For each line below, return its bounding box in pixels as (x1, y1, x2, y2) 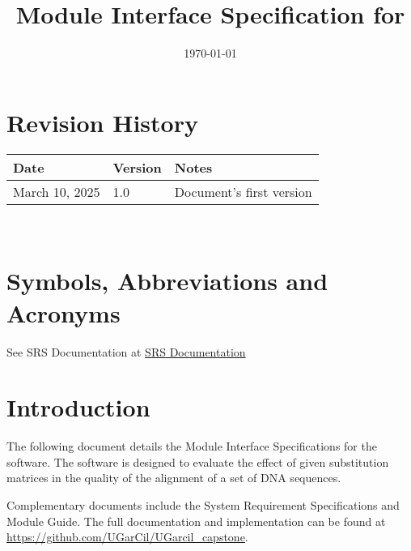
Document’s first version (174, 182, 312, 201)
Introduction (6, 391, 150, 424)
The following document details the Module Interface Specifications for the (6, 438, 377, 455)
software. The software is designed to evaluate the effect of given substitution (6, 453, 389, 470)
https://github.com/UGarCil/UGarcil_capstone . (6, 528, 248, 545)
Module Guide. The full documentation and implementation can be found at (6, 512, 386, 529)
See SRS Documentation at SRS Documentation (6, 343, 246, 360)
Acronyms (6, 296, 121, 329)
